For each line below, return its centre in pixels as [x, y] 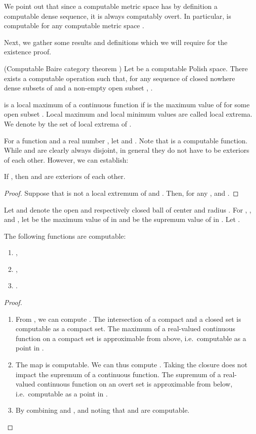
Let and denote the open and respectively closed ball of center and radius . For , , [128, 209]
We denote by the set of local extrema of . [68, 123]
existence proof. [28, 52]
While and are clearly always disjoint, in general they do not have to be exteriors [127, 150]
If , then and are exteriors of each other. [65, 176]
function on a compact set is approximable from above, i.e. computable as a [131, 338]
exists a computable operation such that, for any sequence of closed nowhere [120, 78]
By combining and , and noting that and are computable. [103, 410]
